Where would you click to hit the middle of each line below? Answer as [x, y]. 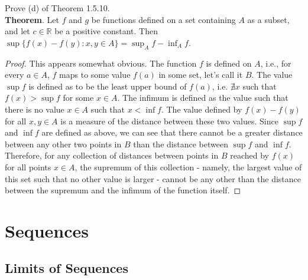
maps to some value [95, 75]
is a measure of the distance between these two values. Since [169, 121]
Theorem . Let [32, 19]
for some [78, 98]
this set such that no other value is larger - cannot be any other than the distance [153, 178]
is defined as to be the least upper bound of [108, 86]
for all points [28, 167]
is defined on [229, 63]
